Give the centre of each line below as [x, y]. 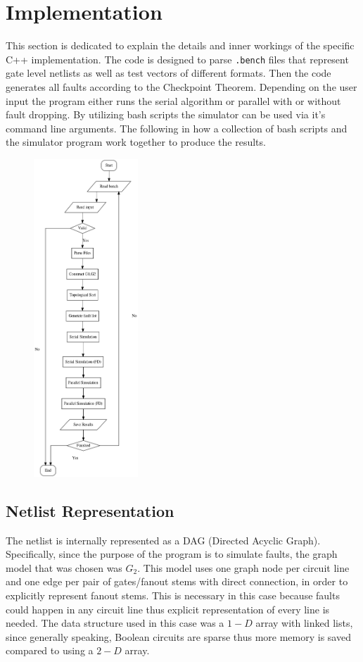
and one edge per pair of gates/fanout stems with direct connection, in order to [177, 581]
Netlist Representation [90, 510]
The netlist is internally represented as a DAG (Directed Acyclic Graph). [163, 540]
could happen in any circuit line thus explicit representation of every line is [168, 609]
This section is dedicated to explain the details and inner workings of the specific [180, 45]
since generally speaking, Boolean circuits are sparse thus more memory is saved [178, 636]
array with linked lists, [304, 623]
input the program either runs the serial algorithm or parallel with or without [173, 100]
